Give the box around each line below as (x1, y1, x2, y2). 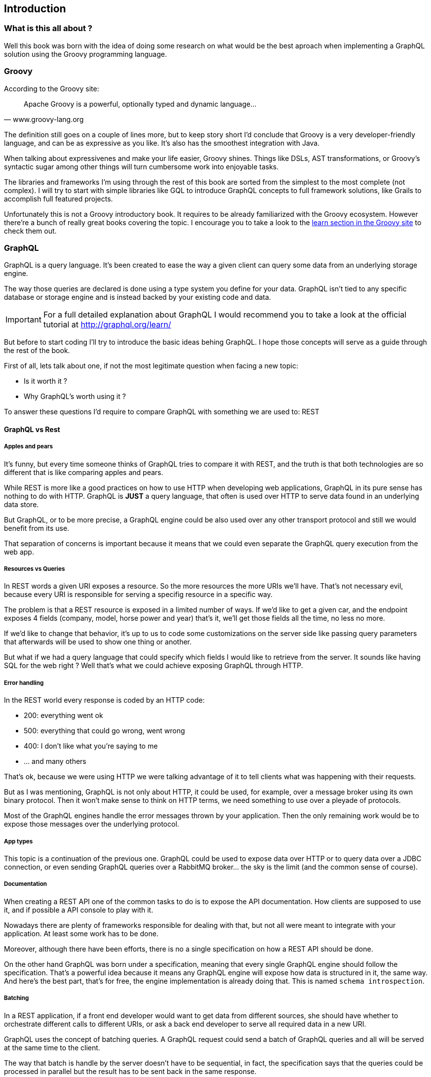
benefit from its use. (4, 523, 70, 532)
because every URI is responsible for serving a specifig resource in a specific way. (4, 590, 273, 599)
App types (4, 838, 33, 845)
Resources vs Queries (4, 565, 65, 573)
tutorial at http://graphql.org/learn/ (43, 319, 171, 330)
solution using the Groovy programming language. (4, 49, 167, 58)
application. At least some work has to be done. (4, 929, 158, 938)
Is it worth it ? (24, 377, 67, 386)
